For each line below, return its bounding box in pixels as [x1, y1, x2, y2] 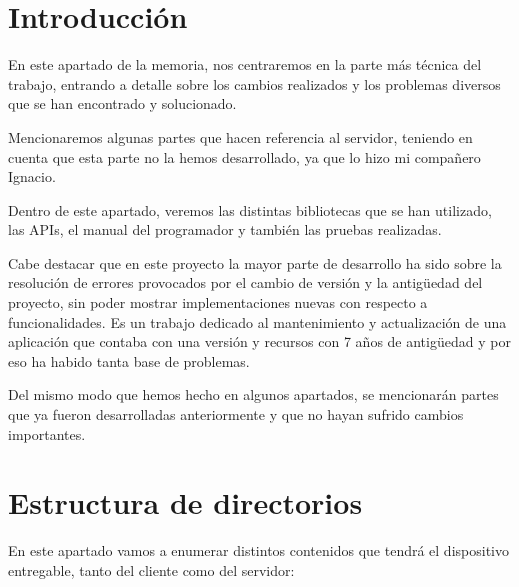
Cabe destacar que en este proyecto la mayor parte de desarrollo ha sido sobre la [8, 252, 502, 273]
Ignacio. [8, 166, 56, 187]
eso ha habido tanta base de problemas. [8, 350, 250, 371]
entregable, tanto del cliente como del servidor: [8, 559, 295, 580]
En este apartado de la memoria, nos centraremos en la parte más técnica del [8, 54, 482, 75]
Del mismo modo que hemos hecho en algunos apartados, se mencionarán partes [8, 384, 499, 405]
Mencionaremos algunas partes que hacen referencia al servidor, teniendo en [8, 126, 473, 147]
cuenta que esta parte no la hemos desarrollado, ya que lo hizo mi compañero [8, 146, 481, 167]
